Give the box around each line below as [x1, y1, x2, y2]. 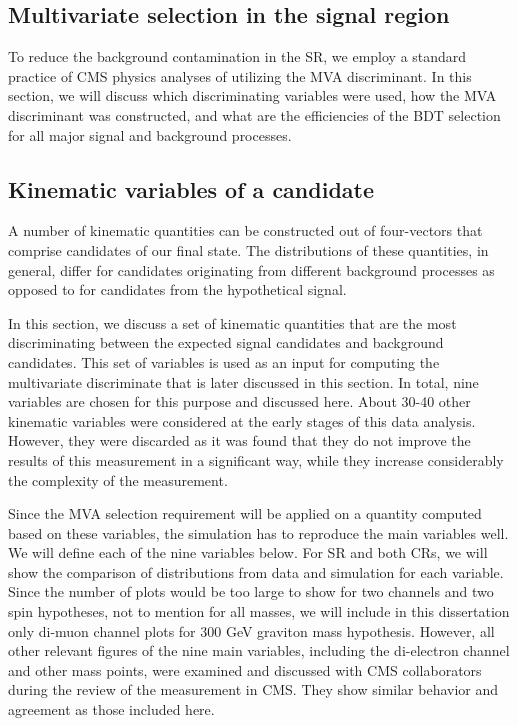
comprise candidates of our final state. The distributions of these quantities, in [8, 239, 489, 260]
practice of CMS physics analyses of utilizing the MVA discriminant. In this [8, 65, 472, 86]
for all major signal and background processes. [8, 124, 292, 145]
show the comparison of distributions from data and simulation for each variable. [8, 561, 504, 582]
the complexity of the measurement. [8, 469, 228, 490]
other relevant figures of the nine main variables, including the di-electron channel [8, 640, 510, 661]
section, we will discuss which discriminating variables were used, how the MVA [8, 85, 497, 106]
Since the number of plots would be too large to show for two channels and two [8, 581, 494, 602]
